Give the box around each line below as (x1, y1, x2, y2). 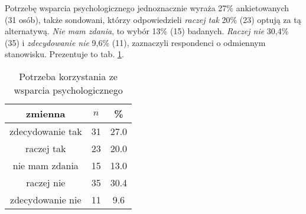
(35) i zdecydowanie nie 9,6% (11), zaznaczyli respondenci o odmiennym (5, 36, 266, 48)
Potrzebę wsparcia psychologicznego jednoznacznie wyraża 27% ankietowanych (5, 2, 289, 14)
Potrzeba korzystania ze (19, 69, 118, 83)
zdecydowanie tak (9, 124, 82, 138)
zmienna (26, 106, 66, 120)
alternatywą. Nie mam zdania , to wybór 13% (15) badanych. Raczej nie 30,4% (5, 25, 289, 37)
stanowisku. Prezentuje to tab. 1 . (5, 48, 124, 60)
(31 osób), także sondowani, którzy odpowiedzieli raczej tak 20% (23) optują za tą (5, 13, 301, 25)
